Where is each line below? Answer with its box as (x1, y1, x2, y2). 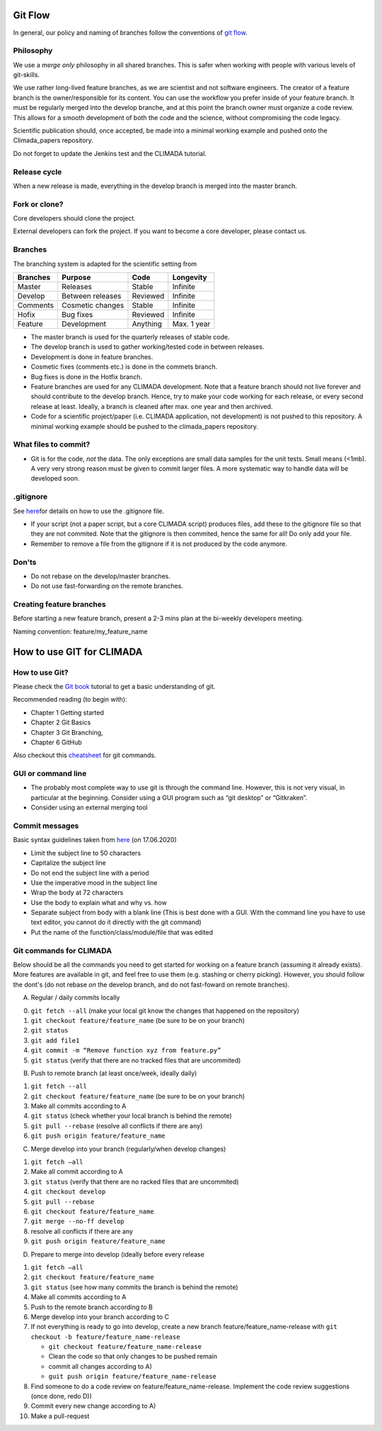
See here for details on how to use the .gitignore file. (13, 507, 165, 515)
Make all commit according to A (30, 1167, 123, 1176)
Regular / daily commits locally (30, 993, 120, 1002)
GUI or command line (13, 769, 87, 779)
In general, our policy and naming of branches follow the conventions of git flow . (13, 28, 248, 37)
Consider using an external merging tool (30, 803, 148, 812)
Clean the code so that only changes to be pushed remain (48, 1352, 218, 1361)
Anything (132, 319, 163, 329)
